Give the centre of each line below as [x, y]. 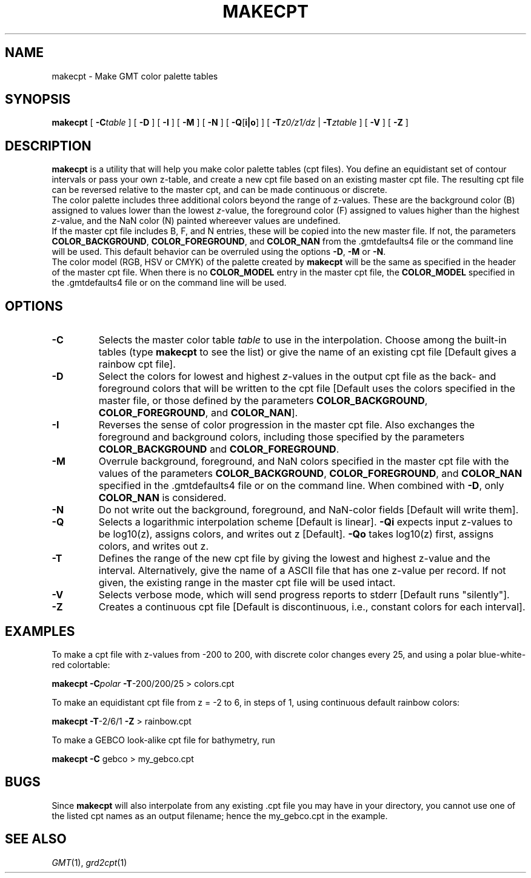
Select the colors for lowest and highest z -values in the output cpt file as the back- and [297, 377]
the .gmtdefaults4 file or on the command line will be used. [169, 283]
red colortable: [81, 664]
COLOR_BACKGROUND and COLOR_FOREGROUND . [219, 449]
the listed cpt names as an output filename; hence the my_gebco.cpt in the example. [220, 816]
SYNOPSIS [38, 100]
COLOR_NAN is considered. [162, 498]
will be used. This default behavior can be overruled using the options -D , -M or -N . [219, 252]
